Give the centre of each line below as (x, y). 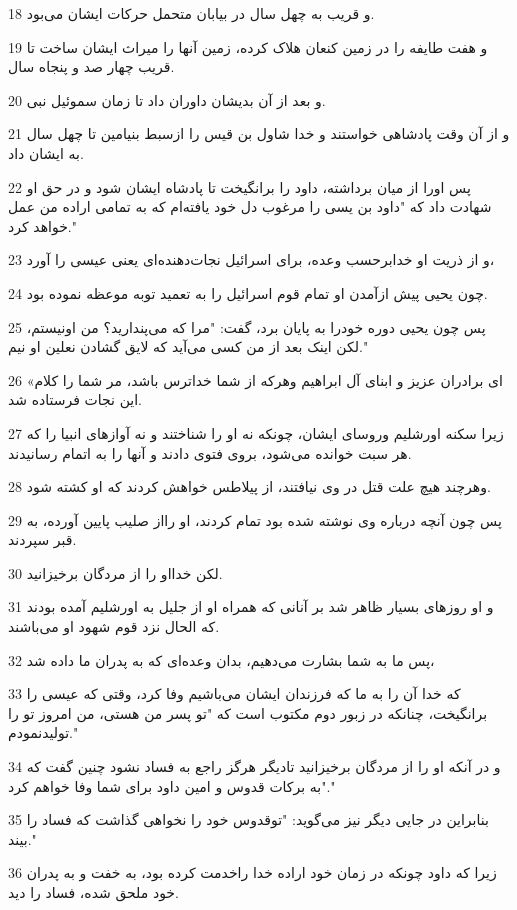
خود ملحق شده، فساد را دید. (93, 892)
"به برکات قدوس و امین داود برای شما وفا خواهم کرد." (172, 785)
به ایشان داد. (46, 152)
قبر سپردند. (42, 539)
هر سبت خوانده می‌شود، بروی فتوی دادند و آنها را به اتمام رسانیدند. (210, 452)
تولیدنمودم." (43, 732)
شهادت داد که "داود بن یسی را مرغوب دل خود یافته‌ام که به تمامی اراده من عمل (250, 206)
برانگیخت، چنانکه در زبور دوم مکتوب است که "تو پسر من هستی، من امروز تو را (248, 712)
